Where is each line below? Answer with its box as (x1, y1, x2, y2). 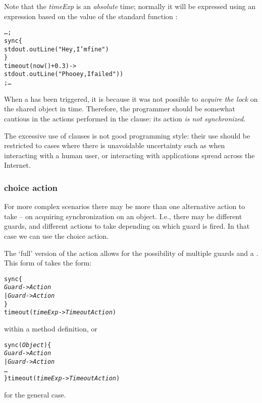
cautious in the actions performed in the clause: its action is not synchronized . (4, 113, 246, 123)
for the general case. (4, 389, 66, 399)
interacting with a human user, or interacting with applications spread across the (4, 150, 255, 160)
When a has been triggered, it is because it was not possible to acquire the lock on (4, 93, 258, 104)
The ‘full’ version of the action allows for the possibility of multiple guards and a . (4, 247, 258, 258)
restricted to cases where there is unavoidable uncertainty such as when (4, 140, 225, 151)
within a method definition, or (4, 323, 97, 333)
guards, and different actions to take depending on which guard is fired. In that (4, 221, 250, 231)
